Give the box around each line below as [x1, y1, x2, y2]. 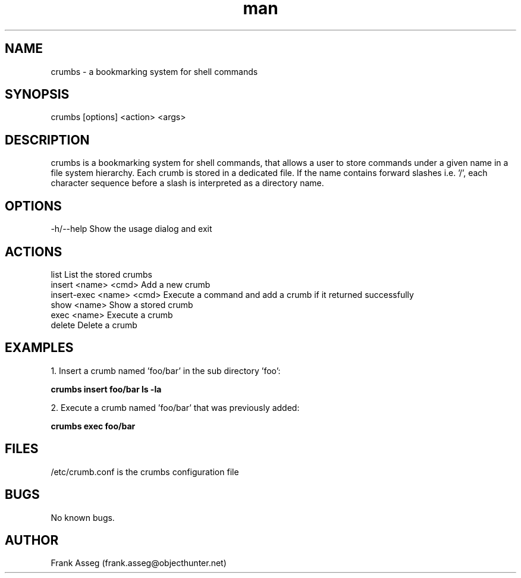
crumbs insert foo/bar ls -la [51, 384, 162, 394]
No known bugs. [51, 512, 115, 523]
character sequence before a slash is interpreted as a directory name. [51, 178, 324, 189]
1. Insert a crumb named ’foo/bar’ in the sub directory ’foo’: [51, 365, 281, 376]
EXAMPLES [5, 340, 74, 356]
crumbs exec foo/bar [51, 420, 136, 431]
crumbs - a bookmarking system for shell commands [51, 66, 258, 77]
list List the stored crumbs [51, 269, 152, 279]
